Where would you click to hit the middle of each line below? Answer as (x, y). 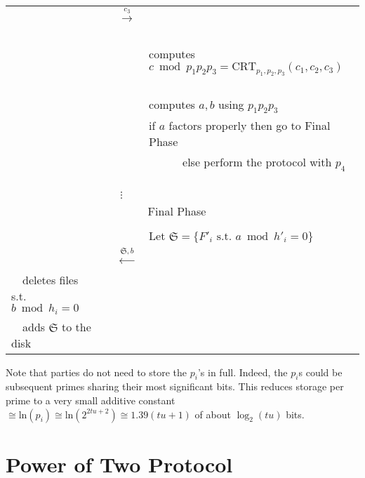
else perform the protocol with (257, 162)
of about (213, 414)
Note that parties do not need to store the (97, 372)
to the (77, 326)
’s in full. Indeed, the (243, 372)
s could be (320, 372)
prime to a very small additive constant (91, 400)
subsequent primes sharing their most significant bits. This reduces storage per (175, 386)
